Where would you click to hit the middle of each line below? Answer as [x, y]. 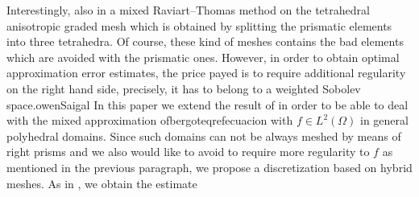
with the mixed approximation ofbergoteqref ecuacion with [150, 120]
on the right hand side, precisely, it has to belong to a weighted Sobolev [184, 88]
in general [384, 120]
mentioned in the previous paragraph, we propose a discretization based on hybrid [209, 167]
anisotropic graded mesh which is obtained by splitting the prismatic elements [199, 25]
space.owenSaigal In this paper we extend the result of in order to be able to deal [207, 104]
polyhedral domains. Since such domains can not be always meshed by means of [204, 135]
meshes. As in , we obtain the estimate [102, 183]
